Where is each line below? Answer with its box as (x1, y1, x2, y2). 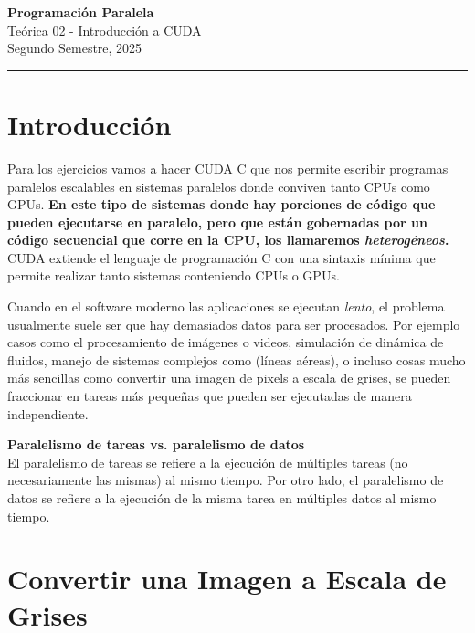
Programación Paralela (7, 3, 154, 21)
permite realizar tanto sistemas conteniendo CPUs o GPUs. (7, 266, 340, 285)
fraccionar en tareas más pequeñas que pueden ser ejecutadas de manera (7, 386, 412, 406)
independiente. (7, 404, 89, 423)
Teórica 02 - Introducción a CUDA (7, 20, 202, 39)
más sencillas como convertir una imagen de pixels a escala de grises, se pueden (7, 368, 451, 387)
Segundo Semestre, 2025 (7, 38, 142, 58)
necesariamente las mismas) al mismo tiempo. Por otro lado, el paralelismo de (7, 470, 444, 490)
